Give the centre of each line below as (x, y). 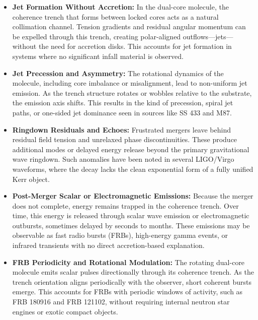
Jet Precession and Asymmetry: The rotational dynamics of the (118, 73)
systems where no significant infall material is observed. (98, 56)
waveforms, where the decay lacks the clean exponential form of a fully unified (133, 169)
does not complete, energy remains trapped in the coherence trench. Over (125, 205)
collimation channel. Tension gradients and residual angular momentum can (129, 26)
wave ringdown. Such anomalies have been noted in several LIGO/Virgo (123, 159)
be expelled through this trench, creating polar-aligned (97, 36)
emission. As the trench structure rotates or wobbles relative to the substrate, (132, 92)
